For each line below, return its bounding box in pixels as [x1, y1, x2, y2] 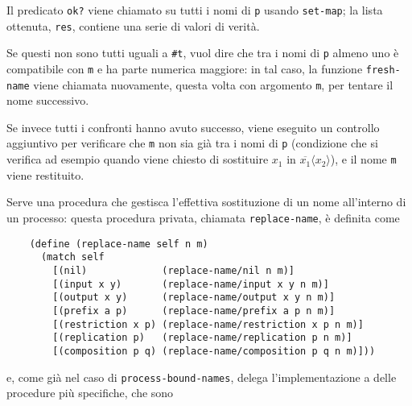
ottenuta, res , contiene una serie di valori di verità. [6, 17, 260, 34]
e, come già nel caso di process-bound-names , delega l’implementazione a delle [6, 368, 397, 385]
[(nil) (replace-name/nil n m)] [52, 264, 295, 276]
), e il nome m [330, 151, 397, 168]
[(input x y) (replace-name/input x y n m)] [52, 278, 329, 290]
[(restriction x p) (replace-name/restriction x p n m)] [52, 318, 364, 330]
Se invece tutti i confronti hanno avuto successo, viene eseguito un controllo [6, 118, 380, 135]
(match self [40, 251, 105, 263]
